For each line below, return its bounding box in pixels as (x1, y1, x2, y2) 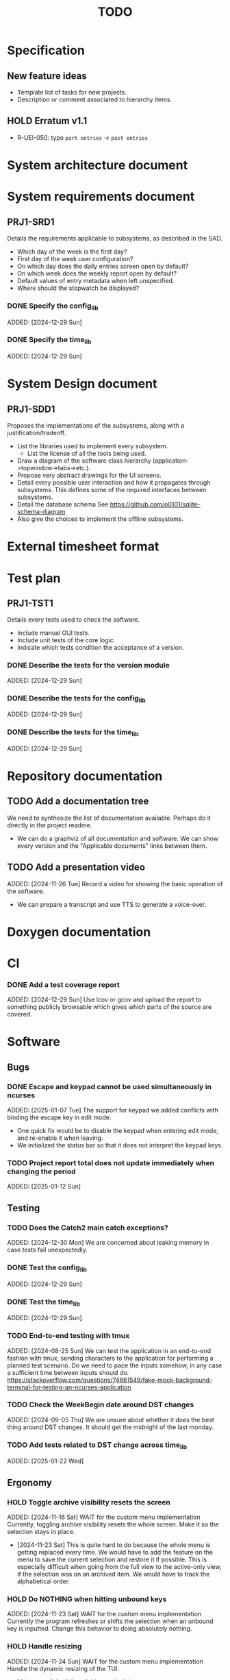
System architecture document (7, 158, 188, 173)
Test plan (7, 570, 61, 586)
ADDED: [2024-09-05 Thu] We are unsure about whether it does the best (7, 1415, 214, 1424)
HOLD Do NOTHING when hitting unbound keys (7, 1594, 167, 1604)
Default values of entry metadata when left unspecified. (16, 277, 175, 284)
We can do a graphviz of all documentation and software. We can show (16, 834, 219, 842)
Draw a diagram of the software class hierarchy (16, 456, 152, 465)
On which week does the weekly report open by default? (16, 269, 177, 278)
